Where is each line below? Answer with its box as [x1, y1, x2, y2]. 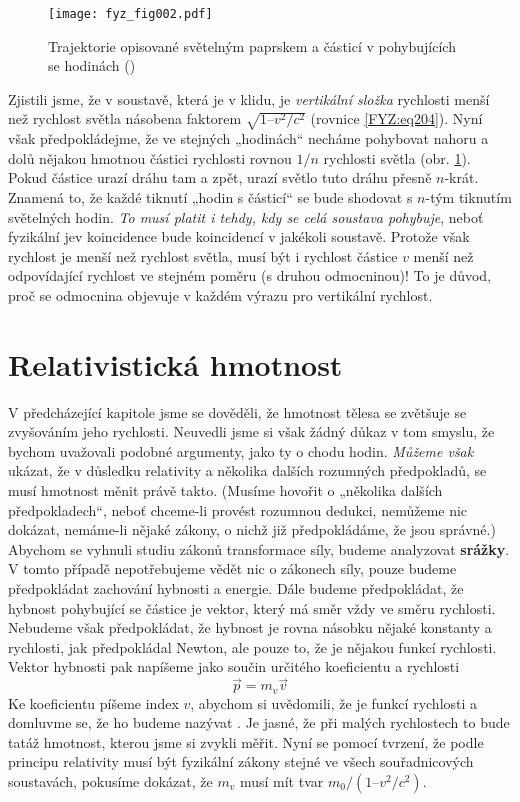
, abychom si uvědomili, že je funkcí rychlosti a [190, 692, 478, 713]
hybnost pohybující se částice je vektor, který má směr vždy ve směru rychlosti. [8, 597, 496, 618]
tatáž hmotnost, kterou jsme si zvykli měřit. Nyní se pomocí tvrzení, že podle [8, 731, 484, 752]
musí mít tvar [239, 771, 324, 791]
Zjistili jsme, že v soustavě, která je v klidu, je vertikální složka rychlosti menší [8, 88, 490, 109]
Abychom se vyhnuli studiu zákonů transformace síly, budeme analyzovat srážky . [8, 538, 510, 559]
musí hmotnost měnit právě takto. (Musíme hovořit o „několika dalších [8, 480, 443, 501]
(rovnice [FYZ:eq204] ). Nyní [310, 108, 483, 129]
